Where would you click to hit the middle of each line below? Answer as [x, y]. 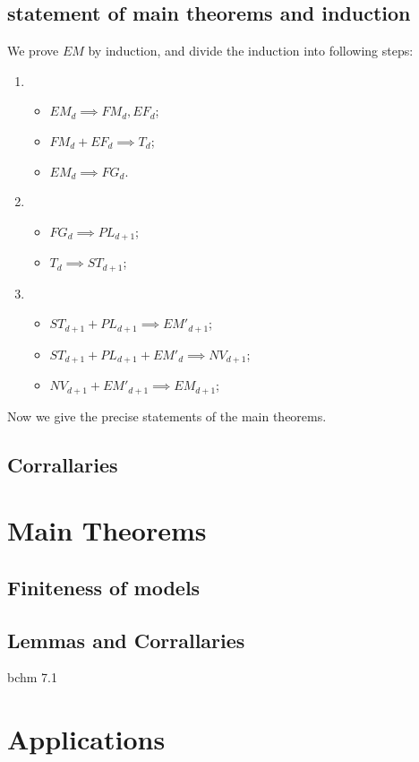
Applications [86, 739]
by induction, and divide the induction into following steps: [251, 51]
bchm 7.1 [32, 677]
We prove [33, 51]
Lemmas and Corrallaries [126, 640]
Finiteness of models [104, 587]
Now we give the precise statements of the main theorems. [167, 416]
